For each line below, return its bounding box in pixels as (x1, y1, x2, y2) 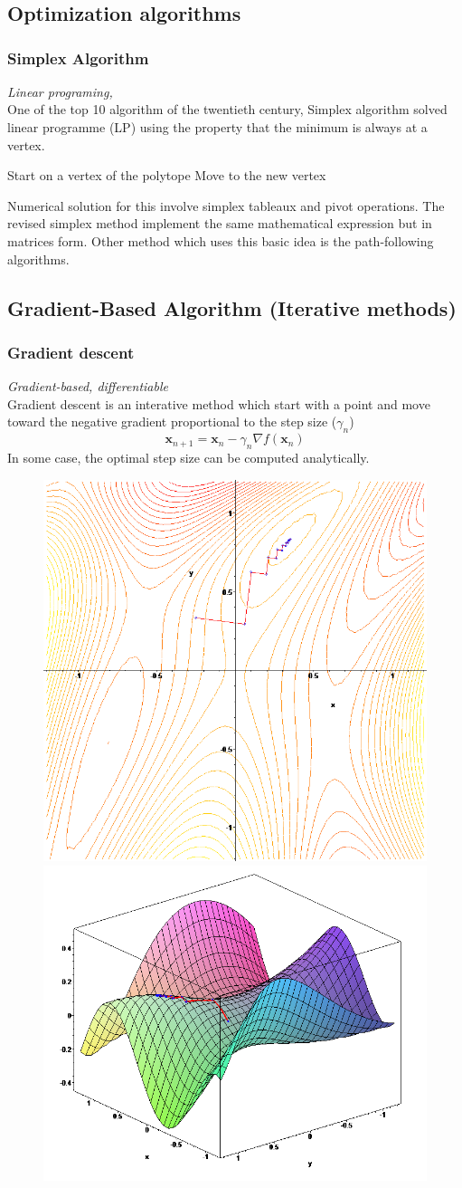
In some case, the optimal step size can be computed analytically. (7, 447, 370, 466)
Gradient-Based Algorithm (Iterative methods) (7, 293, 457, 321)
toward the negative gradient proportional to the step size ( (7, 412, 337, 431)
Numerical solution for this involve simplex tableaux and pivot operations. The (7, 196, 445, 215)
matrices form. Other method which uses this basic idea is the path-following (7, 231, 434, 250)
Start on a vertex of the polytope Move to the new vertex (7, 166, 326, 185)
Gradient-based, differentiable (7, 377, 168, 396)
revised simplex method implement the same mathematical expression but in (7, 214, 432, 233)
